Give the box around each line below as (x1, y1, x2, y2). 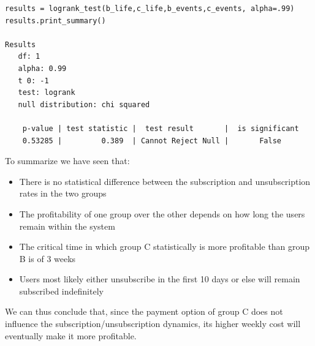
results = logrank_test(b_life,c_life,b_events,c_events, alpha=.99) (5, 4, 295, 13)
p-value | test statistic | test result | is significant (22, 124, 299, 133)
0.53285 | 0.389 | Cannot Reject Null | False (22, 136, 282, 145)
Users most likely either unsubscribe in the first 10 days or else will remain (19, 273, 300, 285)
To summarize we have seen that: (5, 154, 130, 167)
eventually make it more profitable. (5, 329, 137, 342)
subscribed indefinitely (19, 284, 104, 297)
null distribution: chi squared (18, 100, 150, 109)
